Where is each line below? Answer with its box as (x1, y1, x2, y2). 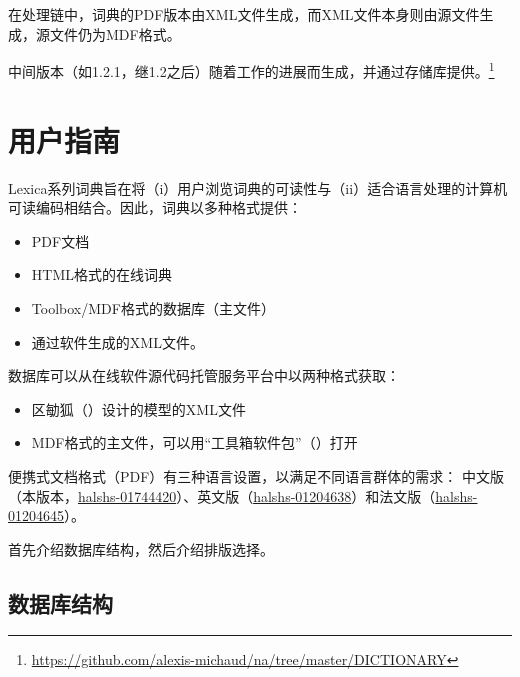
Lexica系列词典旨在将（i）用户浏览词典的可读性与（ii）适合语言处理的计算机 (8, 177, 508, 198)
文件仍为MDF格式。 (49, 23, 181, 44)
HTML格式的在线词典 (31, 264, 172, 285)
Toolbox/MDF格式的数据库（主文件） (31, 297, 275, 318)
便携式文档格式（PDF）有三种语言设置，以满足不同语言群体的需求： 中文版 (8, 465, 505, 486)
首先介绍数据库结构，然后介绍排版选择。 (8, 538, 274, 559)
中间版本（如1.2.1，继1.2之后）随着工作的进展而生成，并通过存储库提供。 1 (8, 58, 495, 81)
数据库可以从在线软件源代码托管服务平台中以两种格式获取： (8, 365, 400, 386)
